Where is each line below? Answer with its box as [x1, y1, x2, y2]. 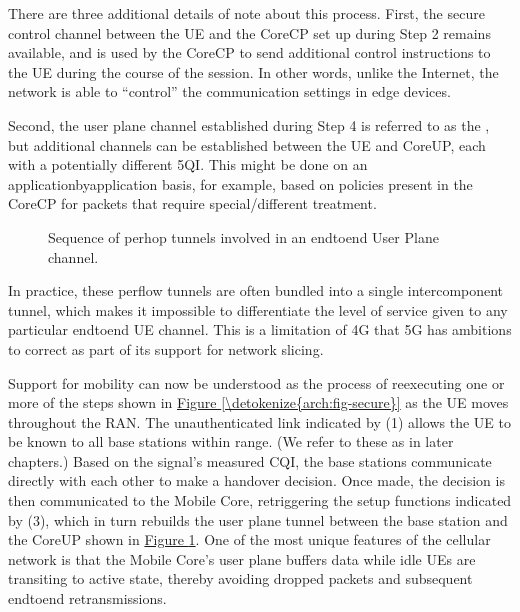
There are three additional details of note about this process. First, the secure [8, 3, 485, 23]
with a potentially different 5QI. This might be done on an [8, 154, 368, 175]
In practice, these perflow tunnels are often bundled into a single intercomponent [8, 280, 504, 301]
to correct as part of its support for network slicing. [8, 338, 324, 359]
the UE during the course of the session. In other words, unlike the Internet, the [8, 61, 499, 82]
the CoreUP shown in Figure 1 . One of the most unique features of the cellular [8, 529, 491, 550]
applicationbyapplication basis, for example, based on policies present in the [8, 173, 473, 194]
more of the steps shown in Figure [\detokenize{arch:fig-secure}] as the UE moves [8, 392, 509, 413]
